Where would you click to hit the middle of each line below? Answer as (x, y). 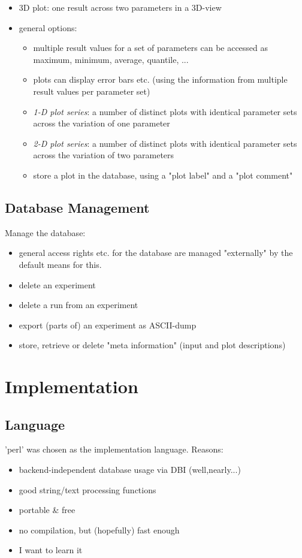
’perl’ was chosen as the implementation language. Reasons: (114, 449)
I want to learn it (51, 550)
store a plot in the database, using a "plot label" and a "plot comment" (163, 175)
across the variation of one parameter (102, 123)
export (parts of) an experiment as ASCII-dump (108, 325)
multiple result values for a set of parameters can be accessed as (151, 48)
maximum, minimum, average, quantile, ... (111, 59)
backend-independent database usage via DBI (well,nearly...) (130, 470)
